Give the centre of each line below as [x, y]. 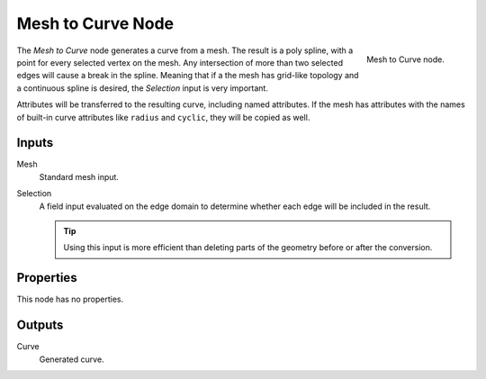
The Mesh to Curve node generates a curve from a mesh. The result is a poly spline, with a [185, 50]
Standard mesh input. [79, 176]
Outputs [40, 325]
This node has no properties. [70, 299]
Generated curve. [72, 359]
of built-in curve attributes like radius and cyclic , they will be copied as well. [163, 117]
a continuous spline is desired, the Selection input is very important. [143, 88]
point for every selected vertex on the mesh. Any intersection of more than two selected [180, 62]
